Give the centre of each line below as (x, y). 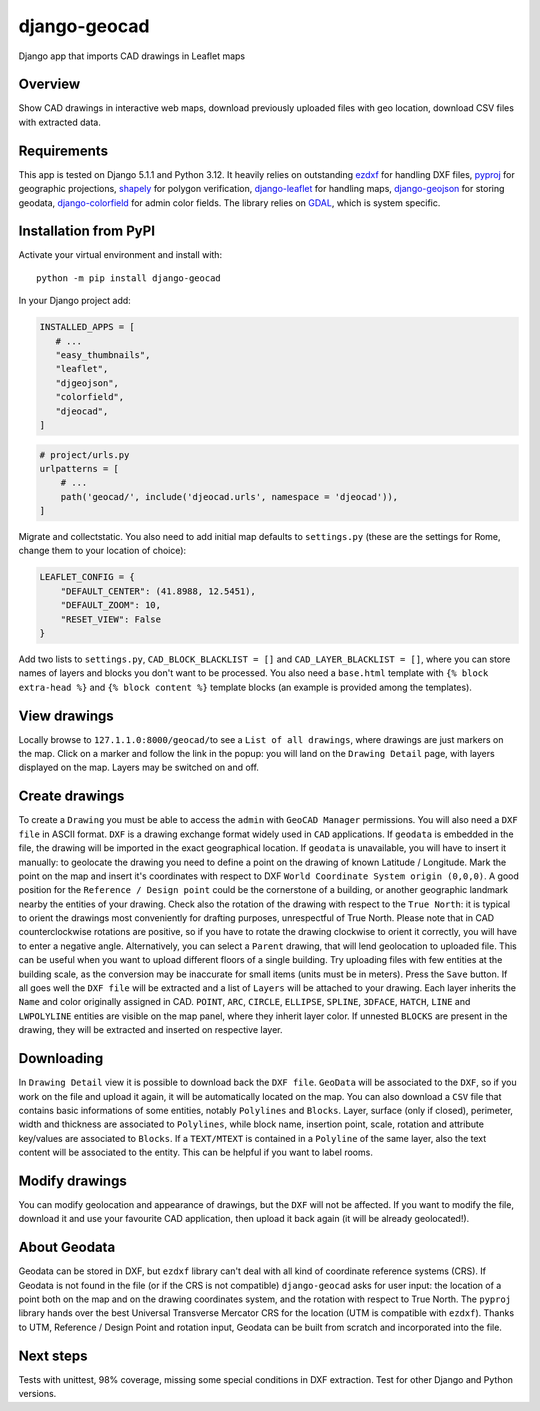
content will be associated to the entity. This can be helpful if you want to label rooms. (196, 1152)
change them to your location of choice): (102, 551)
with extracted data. (60, 122)
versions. (37, 1394)
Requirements (63, 150)
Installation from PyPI (86, 231)
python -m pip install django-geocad (129, 278)
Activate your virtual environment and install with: (120, 255)
